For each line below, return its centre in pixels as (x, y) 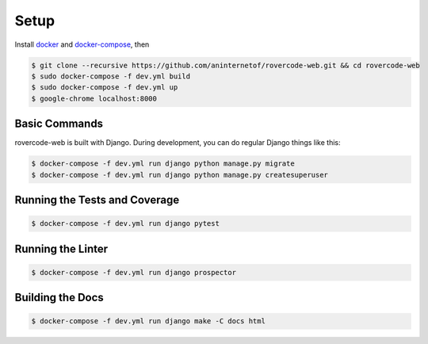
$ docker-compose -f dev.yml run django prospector (134, 272)
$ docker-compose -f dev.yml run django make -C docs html (148, 321)
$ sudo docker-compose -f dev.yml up (105, 88)
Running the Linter (61, 248)
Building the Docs (59, 298)
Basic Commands (59, 124)
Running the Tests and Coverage (97, 199)
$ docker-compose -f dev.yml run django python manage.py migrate (163, 164)
